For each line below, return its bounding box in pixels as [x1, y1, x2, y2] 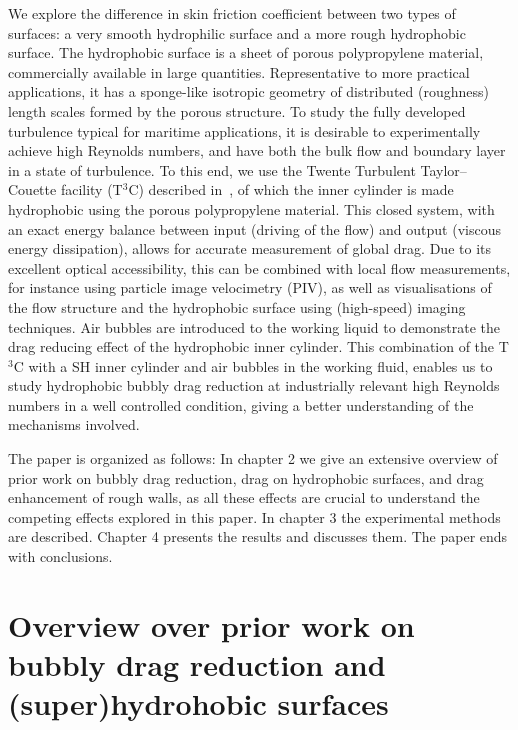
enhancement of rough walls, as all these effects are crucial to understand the [8, 487, 480, 508]
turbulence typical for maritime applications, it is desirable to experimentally [8, 120, 481, 141]
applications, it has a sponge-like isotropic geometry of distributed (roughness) [8, 81, 489, 102]
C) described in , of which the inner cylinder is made [128, 179, 454, 200]
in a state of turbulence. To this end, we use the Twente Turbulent [8, 159, 416, 180]
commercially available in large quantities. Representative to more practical [8, 61, 470, 82]
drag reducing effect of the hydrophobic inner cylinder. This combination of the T [8, 336, 509, 357]
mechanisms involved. [8, 414, 140, 435]
